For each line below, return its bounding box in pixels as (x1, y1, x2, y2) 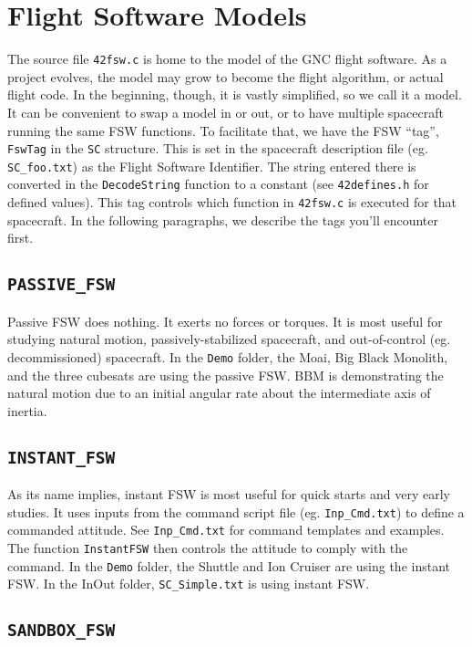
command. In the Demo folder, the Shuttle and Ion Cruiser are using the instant (7, 556, 451, 575)
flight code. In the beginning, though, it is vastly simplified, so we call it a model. (7, 85, 462, 104)
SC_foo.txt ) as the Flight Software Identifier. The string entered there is (7, 156, 416, 175)
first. (7, 228, 34, 247)
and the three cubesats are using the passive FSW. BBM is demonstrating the (7, 365, 444, 384)
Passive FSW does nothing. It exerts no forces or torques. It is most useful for (7, 311, 443, 330)
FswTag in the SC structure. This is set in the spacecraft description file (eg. (7, 139, 428, 158)
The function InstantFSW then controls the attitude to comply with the (7, 538, 408, 558)
